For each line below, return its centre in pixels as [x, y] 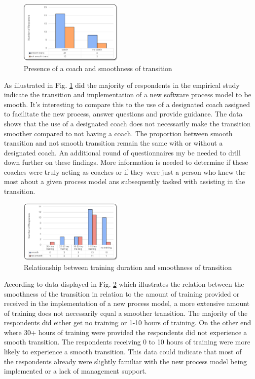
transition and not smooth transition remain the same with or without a [113, 143]
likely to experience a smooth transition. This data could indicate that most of [123, 352]
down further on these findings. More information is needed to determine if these [126, 162]
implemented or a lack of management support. [75, 371]
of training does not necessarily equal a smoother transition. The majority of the [126, 313]
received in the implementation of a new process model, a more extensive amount [127, 303]
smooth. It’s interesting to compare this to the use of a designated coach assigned [127, 104]
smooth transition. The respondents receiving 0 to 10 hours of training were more [127, 342]
